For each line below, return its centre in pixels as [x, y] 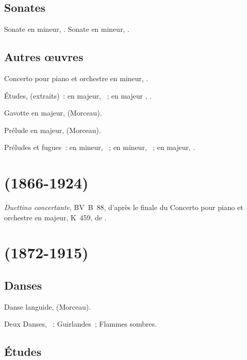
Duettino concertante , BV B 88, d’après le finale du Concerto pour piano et [124, 207]
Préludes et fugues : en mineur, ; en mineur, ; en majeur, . [100, 147]
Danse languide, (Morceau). [48, 306]
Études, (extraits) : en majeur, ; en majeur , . [78, 95]
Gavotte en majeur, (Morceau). [53, 113]
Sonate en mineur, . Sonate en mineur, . [67, 29]
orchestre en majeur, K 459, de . [55, 217]
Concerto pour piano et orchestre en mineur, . [76, 78]
